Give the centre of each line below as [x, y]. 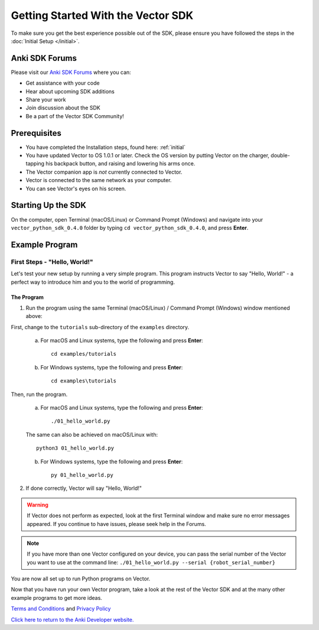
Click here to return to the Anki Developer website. [72, 619]
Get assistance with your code [63, 83]
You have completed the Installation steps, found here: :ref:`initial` [106, 147]
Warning [38, 505]
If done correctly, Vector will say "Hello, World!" [84, 488]
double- [281, 155]
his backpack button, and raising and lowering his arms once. [120, 164]
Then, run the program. [39, 394]
